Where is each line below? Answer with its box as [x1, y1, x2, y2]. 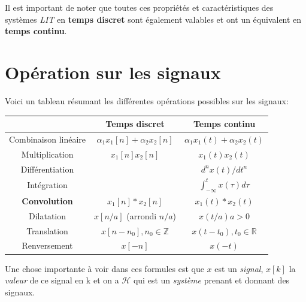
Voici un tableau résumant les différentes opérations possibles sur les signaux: [5, 94, 289, 107]
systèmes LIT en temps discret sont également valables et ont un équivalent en [5, 13, 302, 25]
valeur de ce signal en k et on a [5, 274, 119, 286]
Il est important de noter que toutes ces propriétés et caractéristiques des [5, 1, 274, 13]
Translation [26, 224, 68, 237]
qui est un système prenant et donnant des [133, 274, 290, 286]
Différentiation [20, 162, 74, 175]
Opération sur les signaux [5, 59, 221, 84]
